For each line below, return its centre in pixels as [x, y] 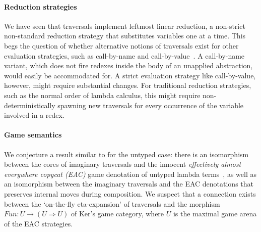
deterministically [30, 105]
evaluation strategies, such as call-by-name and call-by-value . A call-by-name [124, 55]
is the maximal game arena [215, 214]
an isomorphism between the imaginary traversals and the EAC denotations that [129, 184]
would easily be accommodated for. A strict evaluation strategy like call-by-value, [130, 75]
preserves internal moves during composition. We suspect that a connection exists [130, 193]
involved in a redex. [34, 115]
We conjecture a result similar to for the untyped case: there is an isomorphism [126, 154]
